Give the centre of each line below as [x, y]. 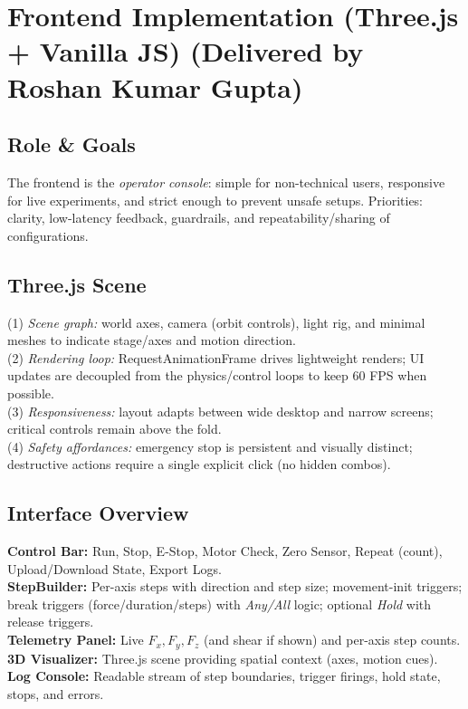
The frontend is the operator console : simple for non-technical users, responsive [226, 182]
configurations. [48, 235]
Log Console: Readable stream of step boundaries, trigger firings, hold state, [224, 676]
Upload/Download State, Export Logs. [115, 568]
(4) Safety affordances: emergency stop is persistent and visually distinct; [210, 446]
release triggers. [51, 622]
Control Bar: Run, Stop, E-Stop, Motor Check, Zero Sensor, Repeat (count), [225, 551]
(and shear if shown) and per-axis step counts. [332, 640]
